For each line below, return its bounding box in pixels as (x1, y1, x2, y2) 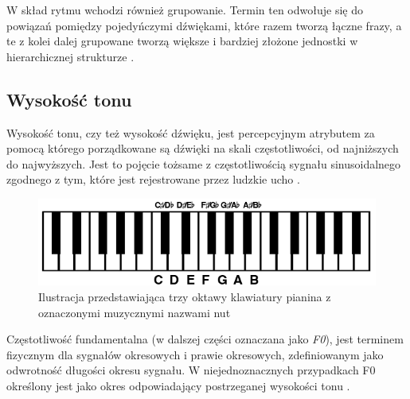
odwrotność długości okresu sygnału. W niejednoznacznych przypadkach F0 (6, 362, 376, 378)
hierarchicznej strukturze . (6, 48, 135, 64)
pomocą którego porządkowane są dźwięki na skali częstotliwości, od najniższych (6, 140, 399, 157)
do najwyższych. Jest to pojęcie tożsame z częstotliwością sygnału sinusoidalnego (6, 155, 401, 172)
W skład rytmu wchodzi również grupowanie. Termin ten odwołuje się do (6, 2, 363, 17)
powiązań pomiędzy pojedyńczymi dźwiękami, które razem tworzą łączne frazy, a (6, 17, 402, 33)
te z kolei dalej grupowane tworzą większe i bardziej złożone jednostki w (6, 33, 358, 49)
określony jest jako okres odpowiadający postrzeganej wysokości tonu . (6, 377, 350, 393)
